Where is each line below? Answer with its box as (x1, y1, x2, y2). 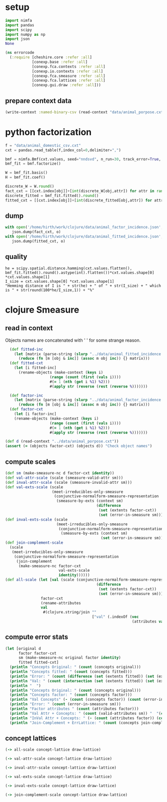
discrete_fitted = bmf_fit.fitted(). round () (5, 193, 99, 198)
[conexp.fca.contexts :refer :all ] (31, 64, 106, 69)
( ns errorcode (5, 50, 35, 55)
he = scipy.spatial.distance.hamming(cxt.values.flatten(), (5, 266, 133, 271)
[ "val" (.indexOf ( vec (91, 614, 139, 619)
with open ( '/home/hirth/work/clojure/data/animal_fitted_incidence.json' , (5, 234, 164, 239)
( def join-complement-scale (5, 540, 64, 545)
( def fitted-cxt (9, 361, 43, 366)
